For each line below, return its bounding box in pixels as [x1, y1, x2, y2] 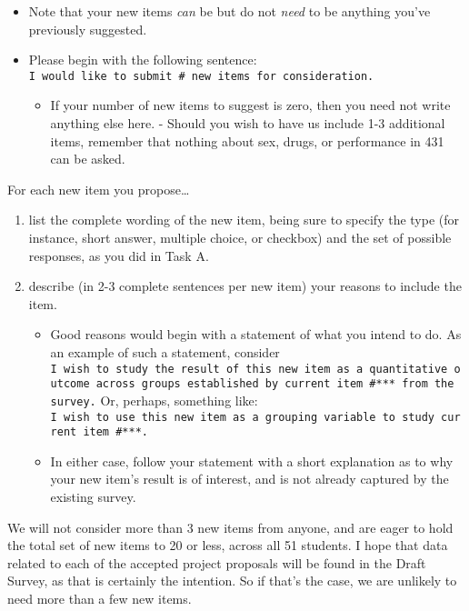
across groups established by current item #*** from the [95, 377, 454, 391]
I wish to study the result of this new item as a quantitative [50, 362, 448, 376]
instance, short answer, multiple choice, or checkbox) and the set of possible [28, 228, 452, 246]
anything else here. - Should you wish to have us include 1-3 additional [50, 114, 445, 133]
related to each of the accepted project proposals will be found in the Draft [7, 553, 426, 572]
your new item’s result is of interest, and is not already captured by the [50, 469, 449, 488]
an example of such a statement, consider [50, 342, 280, 361]
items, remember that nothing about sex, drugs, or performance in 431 [50, 131, 444, 150]
